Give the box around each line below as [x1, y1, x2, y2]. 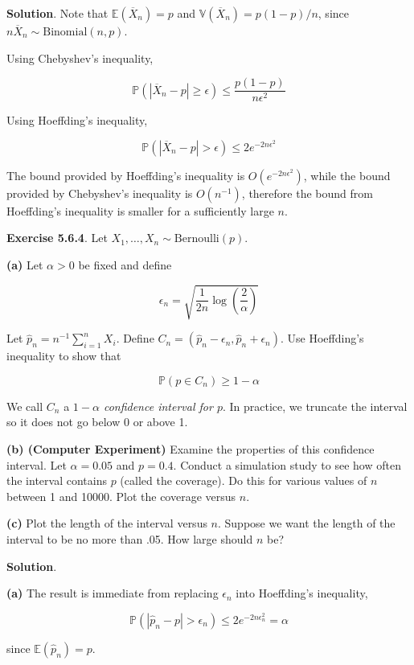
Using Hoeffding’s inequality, [6, 112, 148, 129]
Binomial [43, 27, 88, 38]
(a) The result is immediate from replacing [6, 585, 219, 601]
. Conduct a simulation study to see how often [173, 456, 401, 473]
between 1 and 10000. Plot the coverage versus [6, 487, 236, 504]
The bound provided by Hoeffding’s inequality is [6, 166, 245, 183]
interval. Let [6, 456, 67, 473]
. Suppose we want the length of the [218, 515, 396, 532]
